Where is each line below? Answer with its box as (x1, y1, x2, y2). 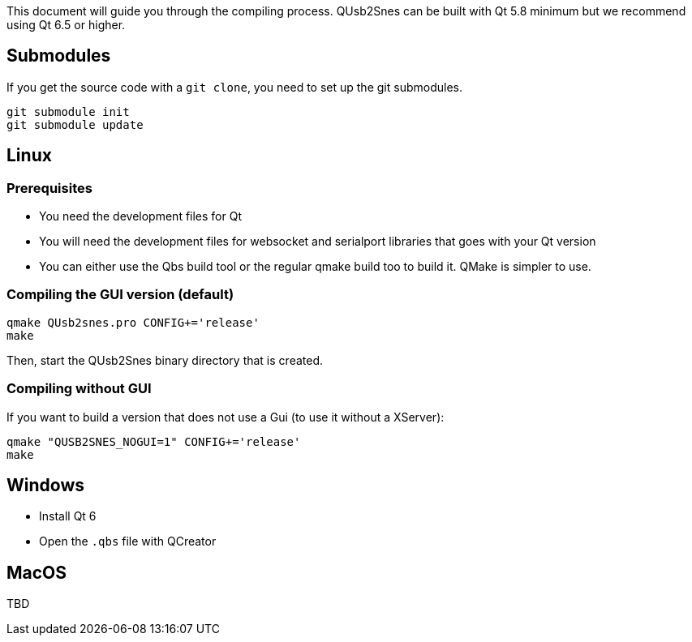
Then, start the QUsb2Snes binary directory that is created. (6, 353, 323, 367)
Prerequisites (6, 179, 92, 196)
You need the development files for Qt (39, 209, 243, 224)
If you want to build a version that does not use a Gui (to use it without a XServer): (6, 409, 445, 424)
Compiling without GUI (6, 380, 152, 397)
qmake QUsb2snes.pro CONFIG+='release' (6, 315, 260, 329)
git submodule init (6, 105, 130, 118)
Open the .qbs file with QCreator (39, 534, 217, 549)
